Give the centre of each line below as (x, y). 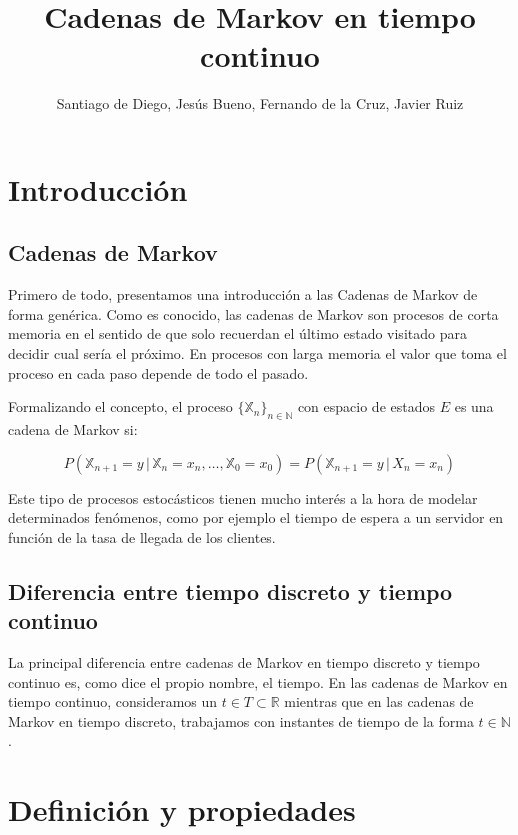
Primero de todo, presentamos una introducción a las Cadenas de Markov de (243, 294)
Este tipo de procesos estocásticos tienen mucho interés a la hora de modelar (243, 497)
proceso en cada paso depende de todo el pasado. (158, 372)
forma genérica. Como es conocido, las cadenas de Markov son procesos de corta (253, 313)
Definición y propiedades (182, 809)
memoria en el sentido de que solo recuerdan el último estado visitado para (237, 333)
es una (474, 406)
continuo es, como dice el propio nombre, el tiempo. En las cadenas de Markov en (258, 681)
